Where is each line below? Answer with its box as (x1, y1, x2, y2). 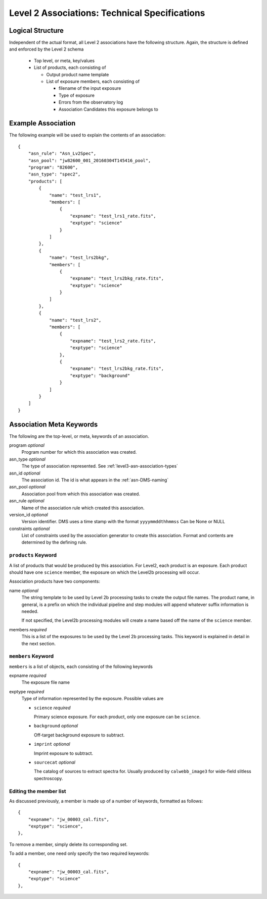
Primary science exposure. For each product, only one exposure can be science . (34, 714, 201, 720)
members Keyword (9, 653, 54, 659)
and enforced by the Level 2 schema (9, 46, 84, 52)
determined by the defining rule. (21, 539, 88, 545)
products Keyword (9, 552, 57, 559)
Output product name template (46, 71, 109, 77)
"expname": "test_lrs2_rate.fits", (70, 338, 156, 344)
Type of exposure (58, 92, 95, 98)
